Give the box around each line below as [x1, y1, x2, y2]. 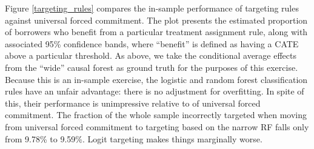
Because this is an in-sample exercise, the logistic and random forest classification [5, 73, 308, 85]
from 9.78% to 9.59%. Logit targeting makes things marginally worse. [5, 132, 262, 145]
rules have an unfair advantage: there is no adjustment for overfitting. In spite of [5, 85, 304, 98]
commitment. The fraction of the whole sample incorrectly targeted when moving [5, 108, 307, 121]
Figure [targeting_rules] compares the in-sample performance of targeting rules [5, 2, 299, 14]
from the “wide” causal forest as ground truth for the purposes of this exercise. [5, 61, 298, 73]
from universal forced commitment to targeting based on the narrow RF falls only [5, 120, 309, 133]
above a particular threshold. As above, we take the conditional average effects [5, 49, 297, 62]
